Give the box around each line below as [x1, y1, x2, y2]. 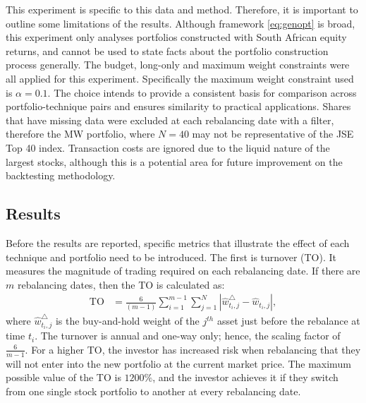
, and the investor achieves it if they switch [152, 370, 338, 385]
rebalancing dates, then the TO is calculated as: [17, 277, 225, 291]
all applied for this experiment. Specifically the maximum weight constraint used [6, 71, 354, 85]
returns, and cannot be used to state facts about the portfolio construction [6, 43, 329, 58]
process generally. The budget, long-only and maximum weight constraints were [6, 57, 350, 72]
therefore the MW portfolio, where [6, 126, 155, 141]
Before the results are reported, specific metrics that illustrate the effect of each [6, 235, 350, 250]
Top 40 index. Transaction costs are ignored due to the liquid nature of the [6, 140, 330, 155]
